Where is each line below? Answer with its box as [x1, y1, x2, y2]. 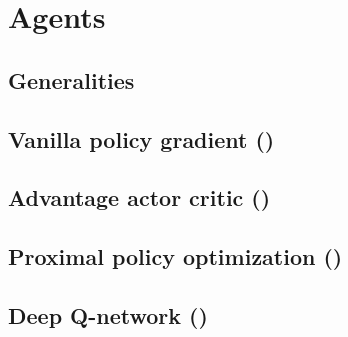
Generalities [8, 64, 135, 95]
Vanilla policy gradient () [8, 123, 275, 154]
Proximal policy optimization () [8, 241, 343, 272]
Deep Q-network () [8, 299, 208, 330]
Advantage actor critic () [8, 182, 271, 213]
